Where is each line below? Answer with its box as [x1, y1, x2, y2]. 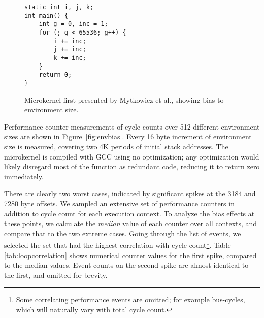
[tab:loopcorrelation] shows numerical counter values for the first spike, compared [4, 249, 257, 260]
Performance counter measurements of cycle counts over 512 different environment [4, 121, 260, 132]
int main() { [24, 12, 68, 19]
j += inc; [53, 46, 86, 53]
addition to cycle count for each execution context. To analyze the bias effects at [4, 208, 255, 218]
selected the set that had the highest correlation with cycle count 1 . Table [4, 238, 231, 250]
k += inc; [53, 54, 86, 61]
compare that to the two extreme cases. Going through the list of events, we [4, 228, 241, 238]
